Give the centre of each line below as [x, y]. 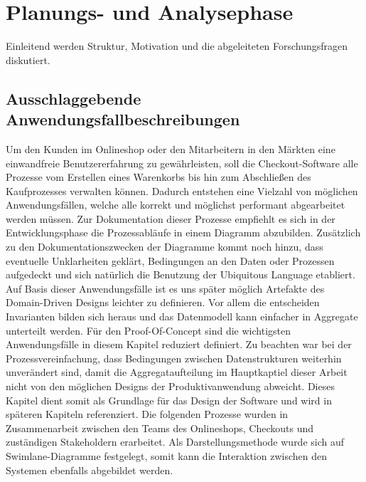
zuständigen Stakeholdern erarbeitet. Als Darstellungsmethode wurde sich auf [175, 442]
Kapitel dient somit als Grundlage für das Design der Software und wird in [169, 400]
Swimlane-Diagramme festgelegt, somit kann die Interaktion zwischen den [166, 455]
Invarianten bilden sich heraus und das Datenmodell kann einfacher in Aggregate [182, 316]
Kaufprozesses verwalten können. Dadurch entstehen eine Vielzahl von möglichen [182, 190]
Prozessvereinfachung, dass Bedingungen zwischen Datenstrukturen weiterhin [174, 358]
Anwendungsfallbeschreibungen [123, 119]
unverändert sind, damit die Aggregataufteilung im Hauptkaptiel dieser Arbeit [177, 372]
